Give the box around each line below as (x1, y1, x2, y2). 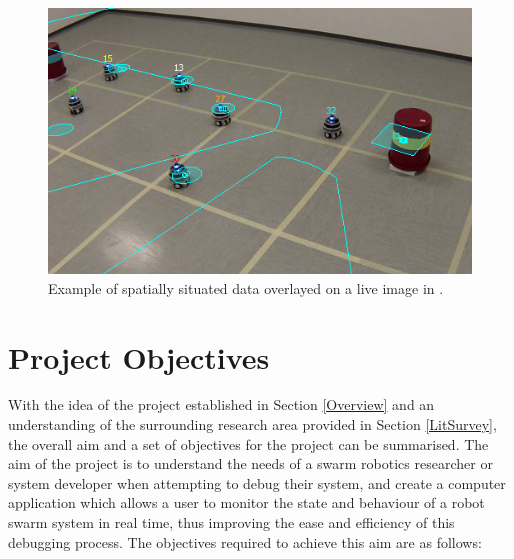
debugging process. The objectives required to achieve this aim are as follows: (8, 531, 482, 552)
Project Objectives (8, 336, 270, 377)
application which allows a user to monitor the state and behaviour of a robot (8, 492, 485, 513)
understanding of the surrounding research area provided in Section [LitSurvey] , (8, 414, 497, 435)
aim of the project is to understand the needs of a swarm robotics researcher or (8, 453, 493, 474)
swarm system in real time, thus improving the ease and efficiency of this (8, 512, 455, 532)
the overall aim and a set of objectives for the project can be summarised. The (8, 433, 489, 454)
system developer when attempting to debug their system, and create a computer (8, 472, 506, 493)
